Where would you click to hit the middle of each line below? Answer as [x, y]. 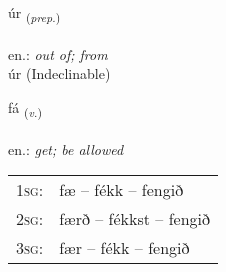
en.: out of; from [58, 53]
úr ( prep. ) [34, 13]
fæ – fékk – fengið [121, 190]
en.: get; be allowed [66, 148]
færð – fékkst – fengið [135, 219]
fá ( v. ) [25, 108]
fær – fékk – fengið [124, 248]
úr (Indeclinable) [59, 73]
